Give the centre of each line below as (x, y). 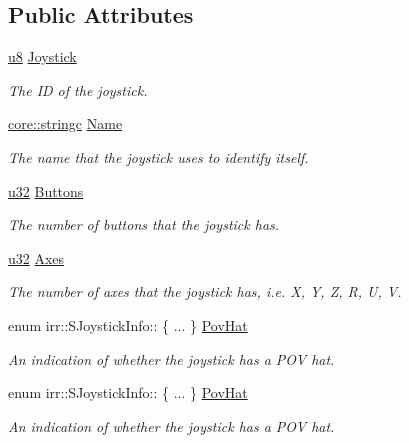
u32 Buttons (46, 190)
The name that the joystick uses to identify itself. (158, 156)
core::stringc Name (65, 123)
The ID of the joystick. (78, 89)
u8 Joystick (42, 56)
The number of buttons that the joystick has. (144, 224)
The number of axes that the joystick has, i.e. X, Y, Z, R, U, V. (205, 291)
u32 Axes (36, 257)
